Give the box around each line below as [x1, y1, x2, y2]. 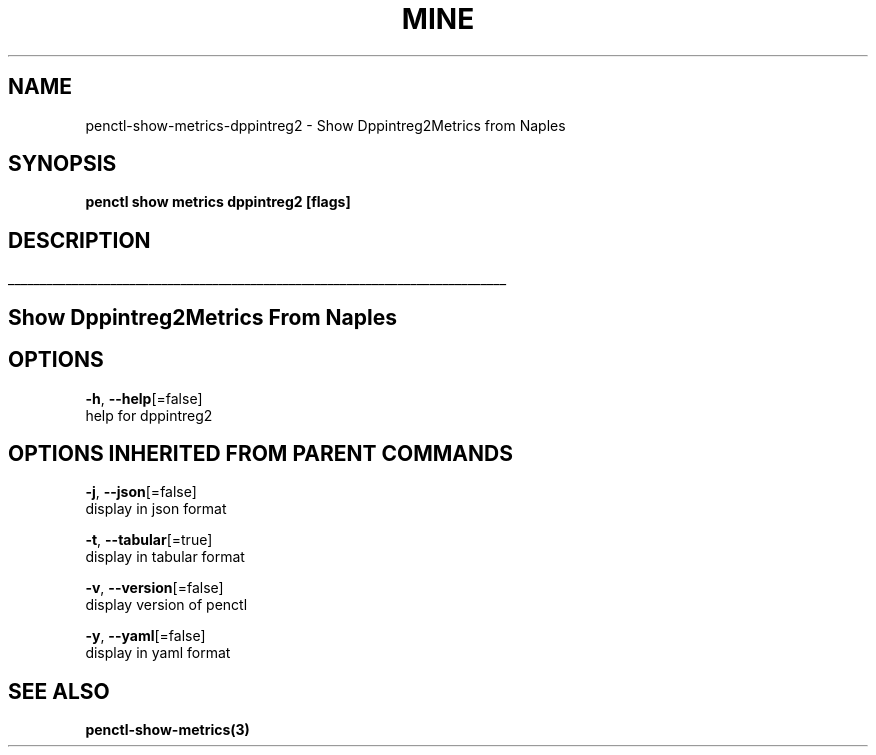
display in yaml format [85, 644, 231, 662]
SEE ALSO [8, 678, 110, 704]
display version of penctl [85, 596, 248, 614]
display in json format [85, 500, 227, 518]
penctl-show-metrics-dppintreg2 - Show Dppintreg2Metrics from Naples [85, 116, 566, 134]
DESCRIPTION [8, 227, 151, 253]
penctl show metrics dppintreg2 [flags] [85, 193, 351, 211]
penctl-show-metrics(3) [85, 721, 250, 739]
